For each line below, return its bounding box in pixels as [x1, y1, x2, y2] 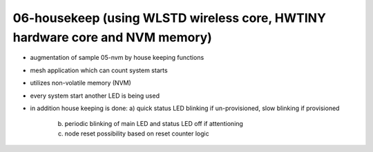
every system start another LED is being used [30, 91, 160, 100]
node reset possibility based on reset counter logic [64, 129, 210, 138]
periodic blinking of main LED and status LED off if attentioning [64, 120, 243, 128]
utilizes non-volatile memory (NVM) [30, 79, 131, 87]
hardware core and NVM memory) [12, 30, 212, 45]
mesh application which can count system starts [30, 66, 169, 74]
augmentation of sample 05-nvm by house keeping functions [30, 54, 204, 62]
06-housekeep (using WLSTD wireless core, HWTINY [12, 10, 326, 25]
